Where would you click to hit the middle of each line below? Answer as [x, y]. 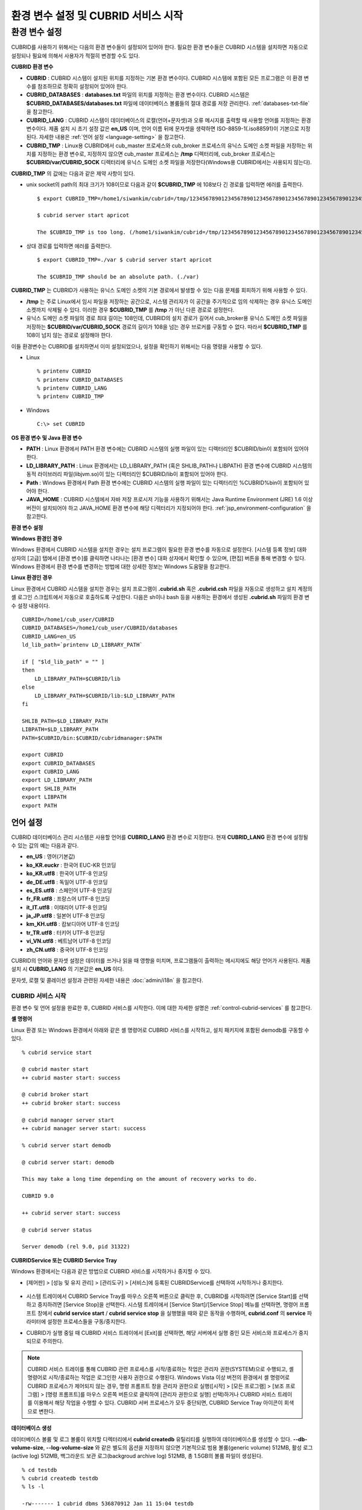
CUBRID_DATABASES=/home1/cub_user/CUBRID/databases [100, 628]
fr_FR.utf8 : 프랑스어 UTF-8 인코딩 [68, 899]
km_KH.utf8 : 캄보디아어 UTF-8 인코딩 [73, 924]
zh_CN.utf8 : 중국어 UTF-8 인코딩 [67, 949]
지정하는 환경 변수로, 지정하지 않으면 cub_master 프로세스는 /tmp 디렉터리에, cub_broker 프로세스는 [156, 154]
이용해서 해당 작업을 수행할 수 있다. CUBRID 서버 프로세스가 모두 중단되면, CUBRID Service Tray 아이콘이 [158, 1403]
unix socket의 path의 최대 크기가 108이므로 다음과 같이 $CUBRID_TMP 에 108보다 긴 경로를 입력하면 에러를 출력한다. [165, 185]
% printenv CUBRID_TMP [71, 397]
